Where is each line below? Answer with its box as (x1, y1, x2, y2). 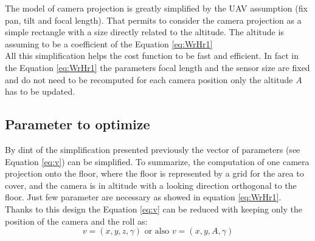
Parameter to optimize (5, 115, 150, 134)
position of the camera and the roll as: (5, 214, 148, 227)
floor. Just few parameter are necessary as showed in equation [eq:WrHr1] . (5, 191, 282, 203)
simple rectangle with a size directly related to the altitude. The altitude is (5, 25, 284, 38)
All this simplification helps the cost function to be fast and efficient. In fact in (5, 49, 299, 62)
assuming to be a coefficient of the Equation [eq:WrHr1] (5, 37, 213, 50)
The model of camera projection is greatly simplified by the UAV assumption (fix (5, 2, 308, 14)
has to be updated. (5, 85, 75, 98)
